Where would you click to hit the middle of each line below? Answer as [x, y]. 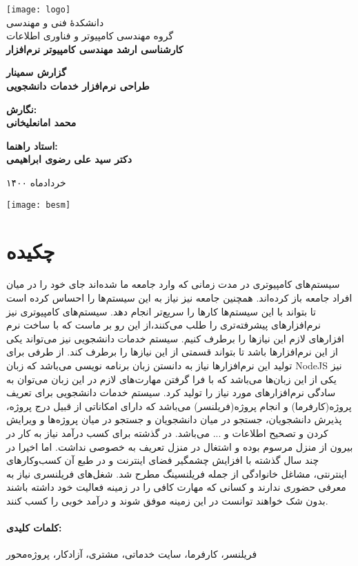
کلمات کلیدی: [34, 528]
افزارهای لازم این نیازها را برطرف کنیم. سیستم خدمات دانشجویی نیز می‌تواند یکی [175, 338]
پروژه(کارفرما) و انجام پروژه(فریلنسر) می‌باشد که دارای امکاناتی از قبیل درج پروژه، [179, 406]
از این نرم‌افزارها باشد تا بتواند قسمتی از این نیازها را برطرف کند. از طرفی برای [172, 352]
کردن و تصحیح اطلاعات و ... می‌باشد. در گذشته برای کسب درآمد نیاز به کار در [167, 432]
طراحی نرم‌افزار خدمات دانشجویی [78, 86]
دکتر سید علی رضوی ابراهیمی [69, 159]
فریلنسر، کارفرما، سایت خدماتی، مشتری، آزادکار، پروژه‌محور [132, 554]
